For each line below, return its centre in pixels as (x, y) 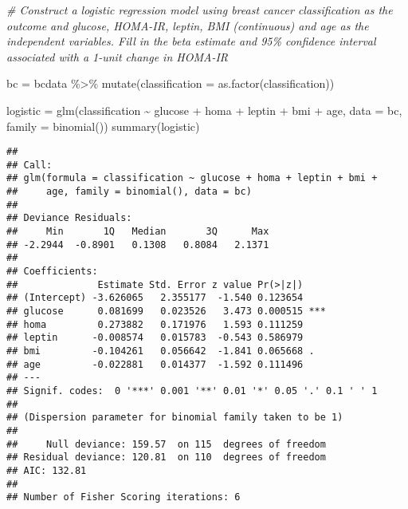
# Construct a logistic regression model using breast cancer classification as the (200, 10)
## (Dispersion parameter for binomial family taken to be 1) (175, 418)
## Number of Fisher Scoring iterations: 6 (124, 497)
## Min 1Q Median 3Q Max (138, 232)
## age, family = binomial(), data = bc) (129, 192)
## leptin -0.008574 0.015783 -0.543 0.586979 (155, 338)
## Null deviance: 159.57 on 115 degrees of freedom (166, 444)
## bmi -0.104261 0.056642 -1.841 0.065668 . (161, 351)
